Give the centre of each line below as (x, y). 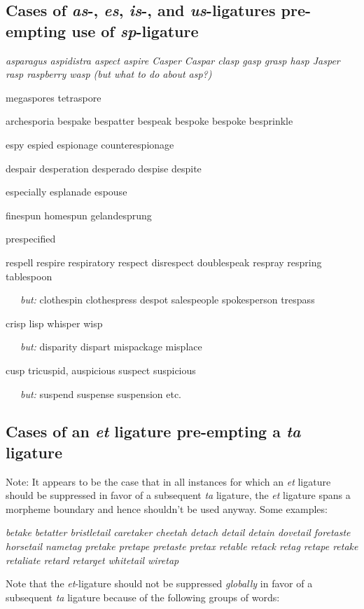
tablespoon (29, 276)
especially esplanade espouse (66, 192)
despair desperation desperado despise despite (104, 168)
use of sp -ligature (135, 30)
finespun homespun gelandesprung (79, 215)
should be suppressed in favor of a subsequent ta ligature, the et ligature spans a (178, 495)
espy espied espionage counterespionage (90, 144)
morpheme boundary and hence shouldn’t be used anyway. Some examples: (167, 508)
